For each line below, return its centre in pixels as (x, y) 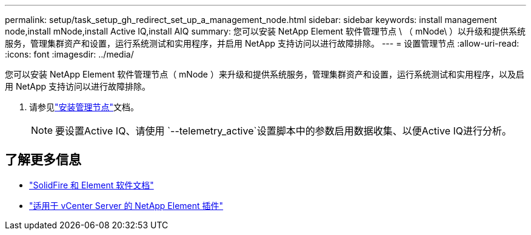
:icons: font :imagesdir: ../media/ (69, 54)
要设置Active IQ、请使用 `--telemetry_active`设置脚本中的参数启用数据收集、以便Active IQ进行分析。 (283, 131)
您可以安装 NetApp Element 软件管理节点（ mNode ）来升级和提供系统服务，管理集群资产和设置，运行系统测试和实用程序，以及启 (265, 74)
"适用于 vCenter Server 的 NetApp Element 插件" (126, 205)
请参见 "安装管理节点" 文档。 (84, 107)
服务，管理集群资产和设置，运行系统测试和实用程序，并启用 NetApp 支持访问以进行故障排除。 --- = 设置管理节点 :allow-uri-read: (262, 43)
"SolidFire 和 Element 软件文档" (92, 185)
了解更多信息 (43, 160)
